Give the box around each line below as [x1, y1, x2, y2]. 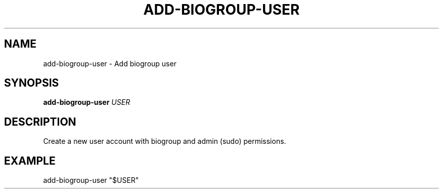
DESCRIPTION [4, 115, 76, 128]
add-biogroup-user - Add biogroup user [43, 59, 176, 68]
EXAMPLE [4, 154, 56, 167]
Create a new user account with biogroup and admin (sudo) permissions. [43, 137, 286, 146]
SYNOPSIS [4, 76, 59, 90]
